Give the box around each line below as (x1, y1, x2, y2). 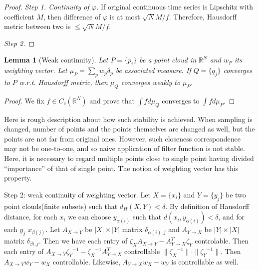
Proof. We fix (4, 95, 44, 105)
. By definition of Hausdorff (165, 200, 250, 211)
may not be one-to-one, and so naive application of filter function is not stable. (4, 143, 245, 153)
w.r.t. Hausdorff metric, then (19, 76, 108, 87)
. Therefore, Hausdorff (169, 11, 237, 21)
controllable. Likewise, (52, 256, 120, 266)
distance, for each (4, 211, 57, 222)
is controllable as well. (171, 256, 239, 266)
